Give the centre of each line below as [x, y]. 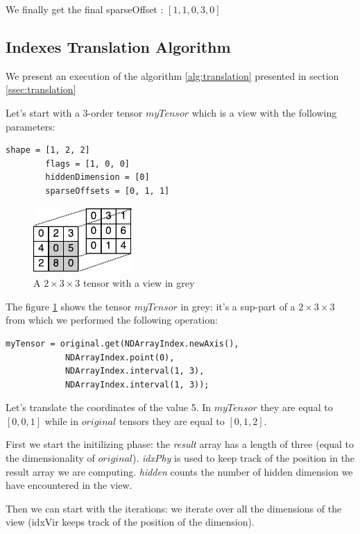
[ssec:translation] [41, 89]
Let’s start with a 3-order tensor [74, 112]
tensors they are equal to [172, 420]
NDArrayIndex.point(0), [120, 357]
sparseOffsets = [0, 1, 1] [108, 191]
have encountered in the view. [69, 485]
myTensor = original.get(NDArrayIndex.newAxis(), [122, 343]
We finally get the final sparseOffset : [85, 9]
